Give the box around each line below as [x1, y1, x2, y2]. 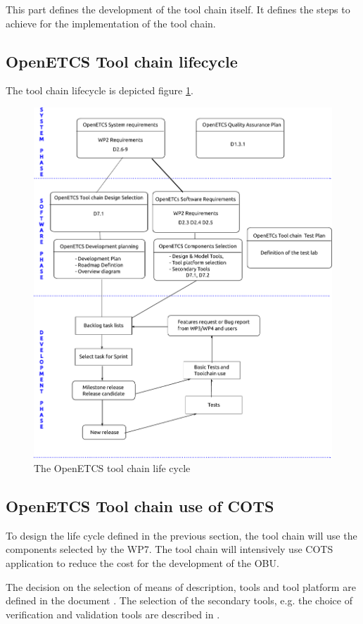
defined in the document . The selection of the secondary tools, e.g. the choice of [6, 593, 352, 608]
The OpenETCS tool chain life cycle [34, 461, 191, 476]
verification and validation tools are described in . [6, 606, 220, 621]
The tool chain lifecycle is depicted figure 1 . [6, 83, 193, 98]
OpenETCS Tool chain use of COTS [6, 495, 274, 517]
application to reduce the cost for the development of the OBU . [6, 556, 279, 571]
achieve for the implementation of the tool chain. [6, 15, 216, 30]
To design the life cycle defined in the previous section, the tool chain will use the [6, 528, 357, 542]
